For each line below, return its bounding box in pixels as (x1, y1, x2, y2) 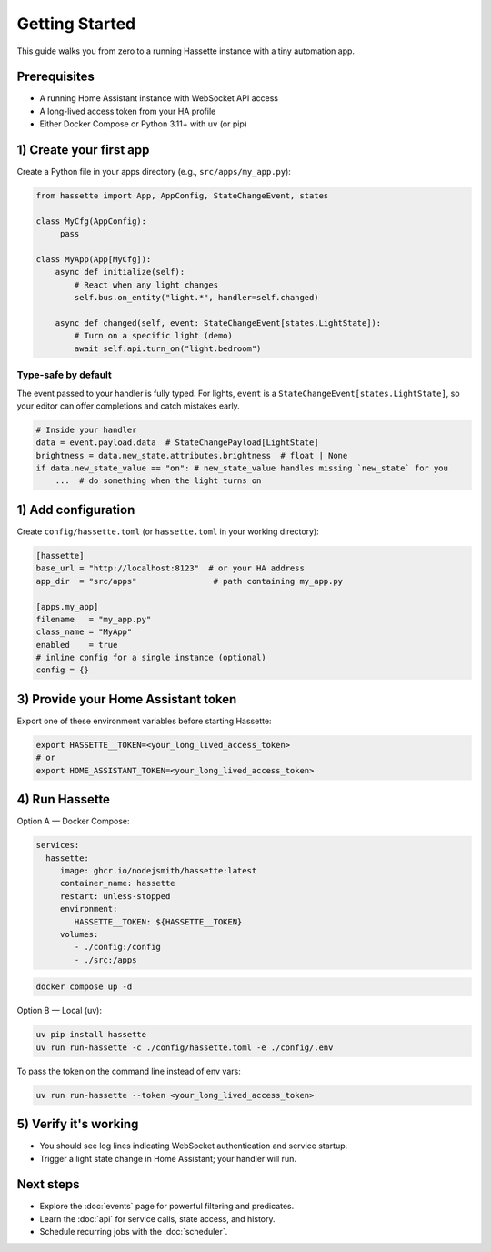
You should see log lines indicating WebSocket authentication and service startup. (39, 1140, 348, 1151)
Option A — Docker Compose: (16, 815, 131, 827)
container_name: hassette (59, 878, 176, 889)
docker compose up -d (35, 982, 133, 992)
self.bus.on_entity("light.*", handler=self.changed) (74, 292, 319, 303)
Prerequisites (16, 69, 95, 85)
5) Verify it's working (16, 1116, 139, 1132)
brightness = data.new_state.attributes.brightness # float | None (35, 450, 348, 460)
